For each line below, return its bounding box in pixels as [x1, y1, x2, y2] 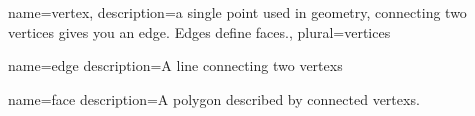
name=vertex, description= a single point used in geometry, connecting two [8, 2, 467, 22]
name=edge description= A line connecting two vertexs [8, 55, 343, 76]
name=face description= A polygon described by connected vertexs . [8, 88, 420, 109]
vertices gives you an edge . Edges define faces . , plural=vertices [8, 21, 391, 42]
